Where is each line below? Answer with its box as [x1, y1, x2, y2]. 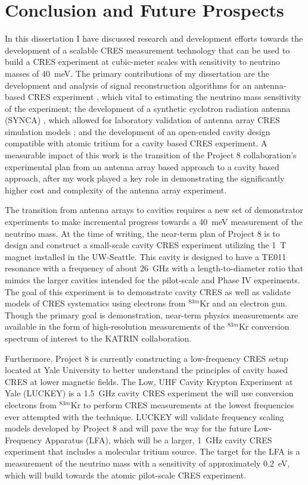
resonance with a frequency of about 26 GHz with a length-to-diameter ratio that [5, 262, 304, 274]
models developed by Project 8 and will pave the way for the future [5, 422, 251, 434]
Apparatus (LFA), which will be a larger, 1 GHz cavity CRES [45, 433, 272, 446]
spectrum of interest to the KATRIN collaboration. [5, 331, 192, 344]
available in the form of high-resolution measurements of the [5, 320, 225, 333]
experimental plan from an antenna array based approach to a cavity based [5, 160, 279, 173]
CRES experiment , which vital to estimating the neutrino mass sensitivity [27, 90, 301, 103]
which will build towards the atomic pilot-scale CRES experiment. [5, 468, 247, 481]
